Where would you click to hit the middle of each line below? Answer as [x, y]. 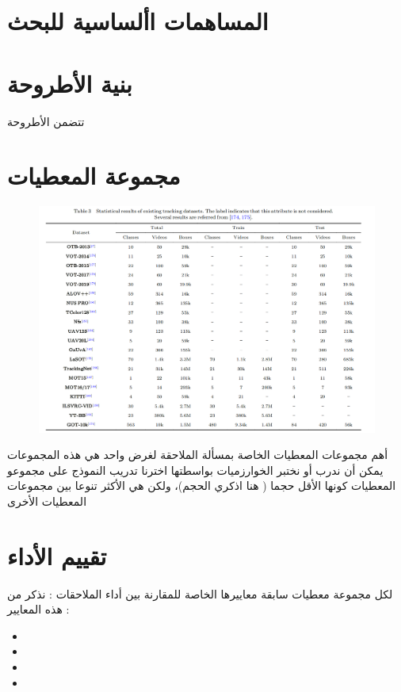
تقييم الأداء [57, 555]
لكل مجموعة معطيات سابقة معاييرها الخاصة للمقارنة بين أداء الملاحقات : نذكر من [200, 593]
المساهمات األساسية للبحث [138, 21]
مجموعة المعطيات [94, 176]
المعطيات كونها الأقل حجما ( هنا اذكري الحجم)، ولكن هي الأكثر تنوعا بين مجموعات [202, 486]
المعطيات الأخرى [47, 501]
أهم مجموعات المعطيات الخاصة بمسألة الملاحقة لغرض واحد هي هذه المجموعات [198, 455]
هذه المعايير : [38, 609]
